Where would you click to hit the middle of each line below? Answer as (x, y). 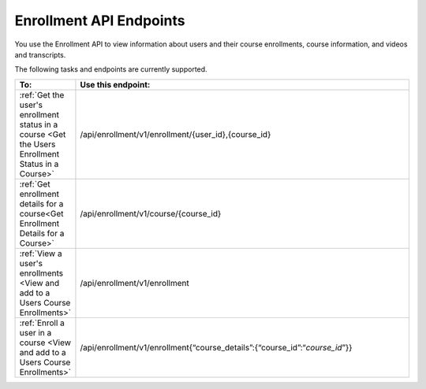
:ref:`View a (41, 254)
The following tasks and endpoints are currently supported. (111, 69)
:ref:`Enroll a (42, 323)
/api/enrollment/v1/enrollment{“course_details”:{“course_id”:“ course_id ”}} (216, 347)
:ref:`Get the (42, 94)
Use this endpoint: (115, 84)
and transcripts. (40, 54)
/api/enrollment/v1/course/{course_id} (151, 213)
